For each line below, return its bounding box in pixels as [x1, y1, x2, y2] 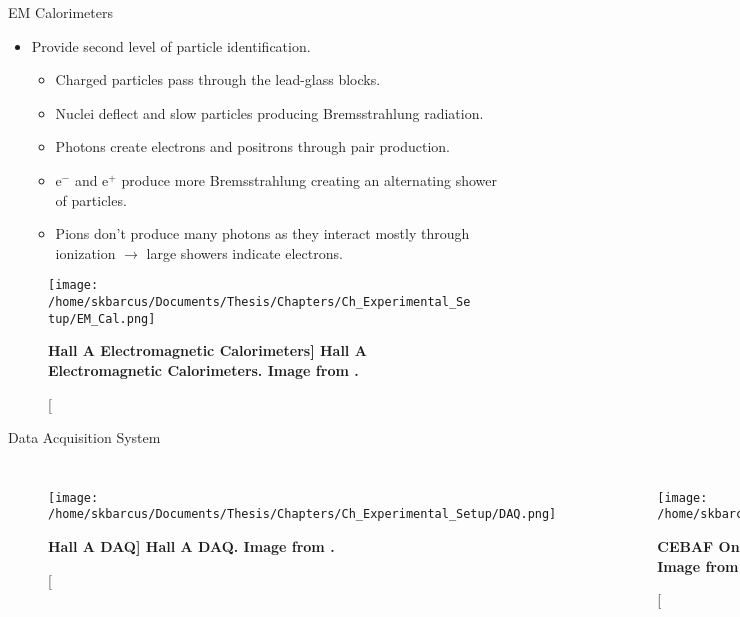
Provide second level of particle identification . [31, 35, 311, 56]
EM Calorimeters [8, 2, 113, 22]
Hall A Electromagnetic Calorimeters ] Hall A [48, 340, 367, 361]
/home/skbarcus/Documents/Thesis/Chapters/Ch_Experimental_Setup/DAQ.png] [48, 507, 557, 522]
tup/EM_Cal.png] [48, 311, 156, 326]
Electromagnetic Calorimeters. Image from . [48, 359, 359, 380]
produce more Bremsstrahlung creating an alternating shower [121, 169, 498, 190]
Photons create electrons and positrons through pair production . [55, 136, 450, 157]
